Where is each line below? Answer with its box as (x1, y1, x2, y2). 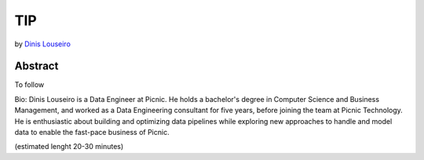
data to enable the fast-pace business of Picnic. (14, 128, 170, 137)
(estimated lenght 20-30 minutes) (14, 142, 124, 151)
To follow (14, 80, 45, 89)
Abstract (14, 60, 59, 73)
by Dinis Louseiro (14, 39, 71, 49)
